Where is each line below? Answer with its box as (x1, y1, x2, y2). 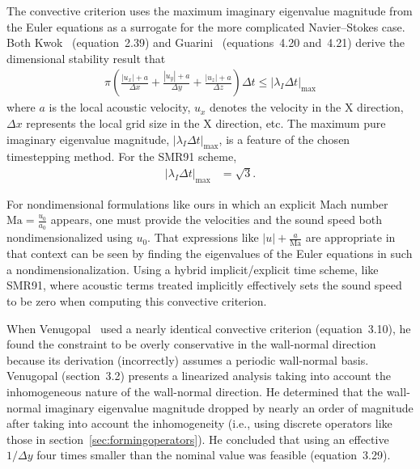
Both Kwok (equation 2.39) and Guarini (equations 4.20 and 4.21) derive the (6, 34, 405, 51)
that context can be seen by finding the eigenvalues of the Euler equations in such (6, 245, 413, 262)
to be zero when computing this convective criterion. (6, 293, 267, 310)
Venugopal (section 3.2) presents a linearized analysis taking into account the (6, 367, 391, 384)
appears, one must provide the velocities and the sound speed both (50, 211, 383, 228)
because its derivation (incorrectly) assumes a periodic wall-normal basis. (6, 351, 369, 368)
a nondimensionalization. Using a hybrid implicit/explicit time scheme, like (6, 260, 379, 277)
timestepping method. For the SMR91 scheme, (6, 148, 237, 165)
